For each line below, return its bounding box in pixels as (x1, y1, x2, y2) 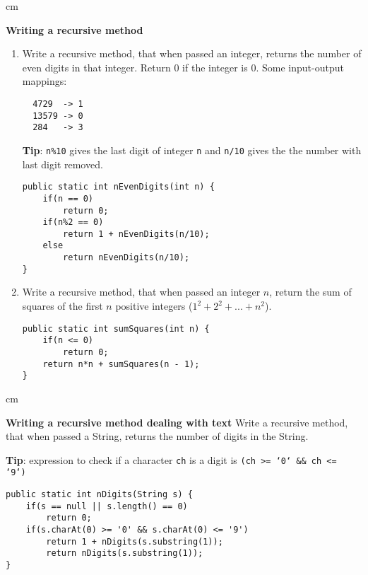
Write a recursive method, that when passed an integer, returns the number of (22, 46, 362, 61)
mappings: (22, 74, 67, 88)
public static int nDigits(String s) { (6, 489, 193, 499)
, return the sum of (269, 284, 352, 299)
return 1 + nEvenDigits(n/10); (63, 228, 210, 239)
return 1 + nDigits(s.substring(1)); (46, 536, 223, 547)
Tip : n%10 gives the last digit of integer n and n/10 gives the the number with (22, 142, 362, 157)
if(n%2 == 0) (42, 217, 104, 228)
